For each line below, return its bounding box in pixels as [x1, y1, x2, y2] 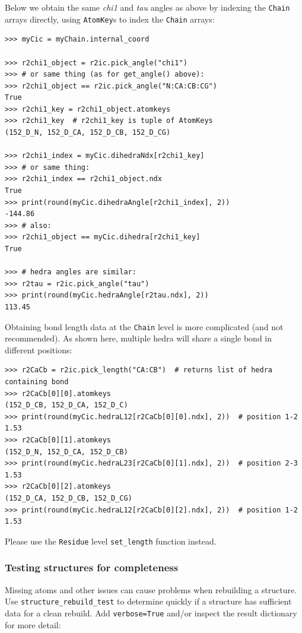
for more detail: [5, 618, 61, 631]
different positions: [5, 343, 72, 356]
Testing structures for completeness [5, 560, 179, 575]
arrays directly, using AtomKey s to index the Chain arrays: [5, 12, 215, 25]
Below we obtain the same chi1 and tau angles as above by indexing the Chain [5, 1, 290, 13]
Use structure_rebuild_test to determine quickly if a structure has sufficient [5, 595, 292, 607]
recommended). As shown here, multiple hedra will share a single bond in [5, 332, 272, 344]
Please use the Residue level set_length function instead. [5, 534, 217, 547]
